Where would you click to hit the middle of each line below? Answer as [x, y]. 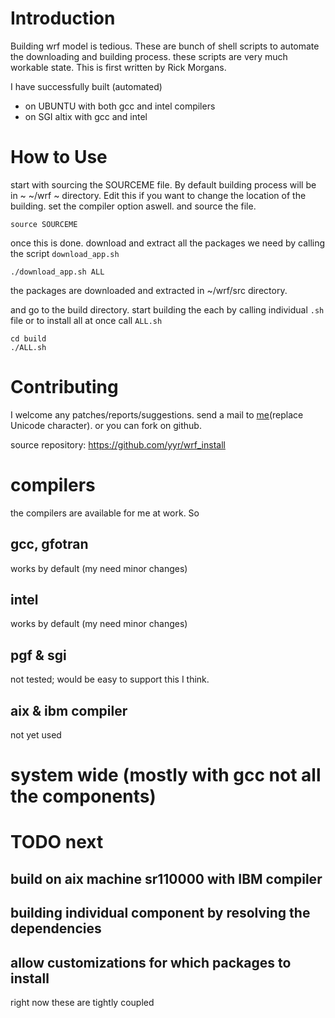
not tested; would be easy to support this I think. [110, 679]
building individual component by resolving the [160, 913]
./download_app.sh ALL [57, 272]
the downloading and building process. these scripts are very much [149, 56]
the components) [83, 796]
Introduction [63, 18]
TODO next [57, 842]
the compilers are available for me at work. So [105, 513]
